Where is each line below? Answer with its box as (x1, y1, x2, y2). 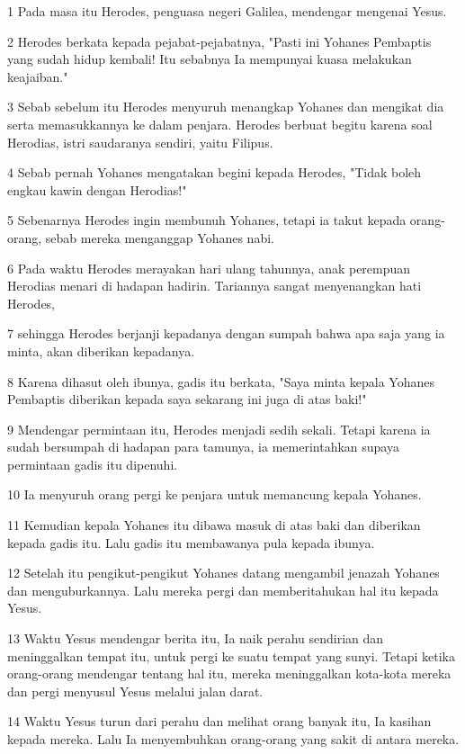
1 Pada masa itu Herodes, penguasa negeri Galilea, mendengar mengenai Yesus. (7, 2, 447, 20)
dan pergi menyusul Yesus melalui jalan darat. (7, 681, 264, 700)
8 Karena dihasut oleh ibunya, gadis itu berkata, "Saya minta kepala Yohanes (7, 372, 434, 390)
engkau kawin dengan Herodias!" (7, 180, 187, 199)
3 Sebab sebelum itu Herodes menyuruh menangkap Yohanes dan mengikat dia (7, 97, 444, 116)
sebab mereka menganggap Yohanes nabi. (45, 228, 274, 247)
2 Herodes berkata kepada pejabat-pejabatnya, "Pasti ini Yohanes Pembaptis (7, 31, 432, 50)
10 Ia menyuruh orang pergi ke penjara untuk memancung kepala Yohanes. (7, 485, 422, 504)
